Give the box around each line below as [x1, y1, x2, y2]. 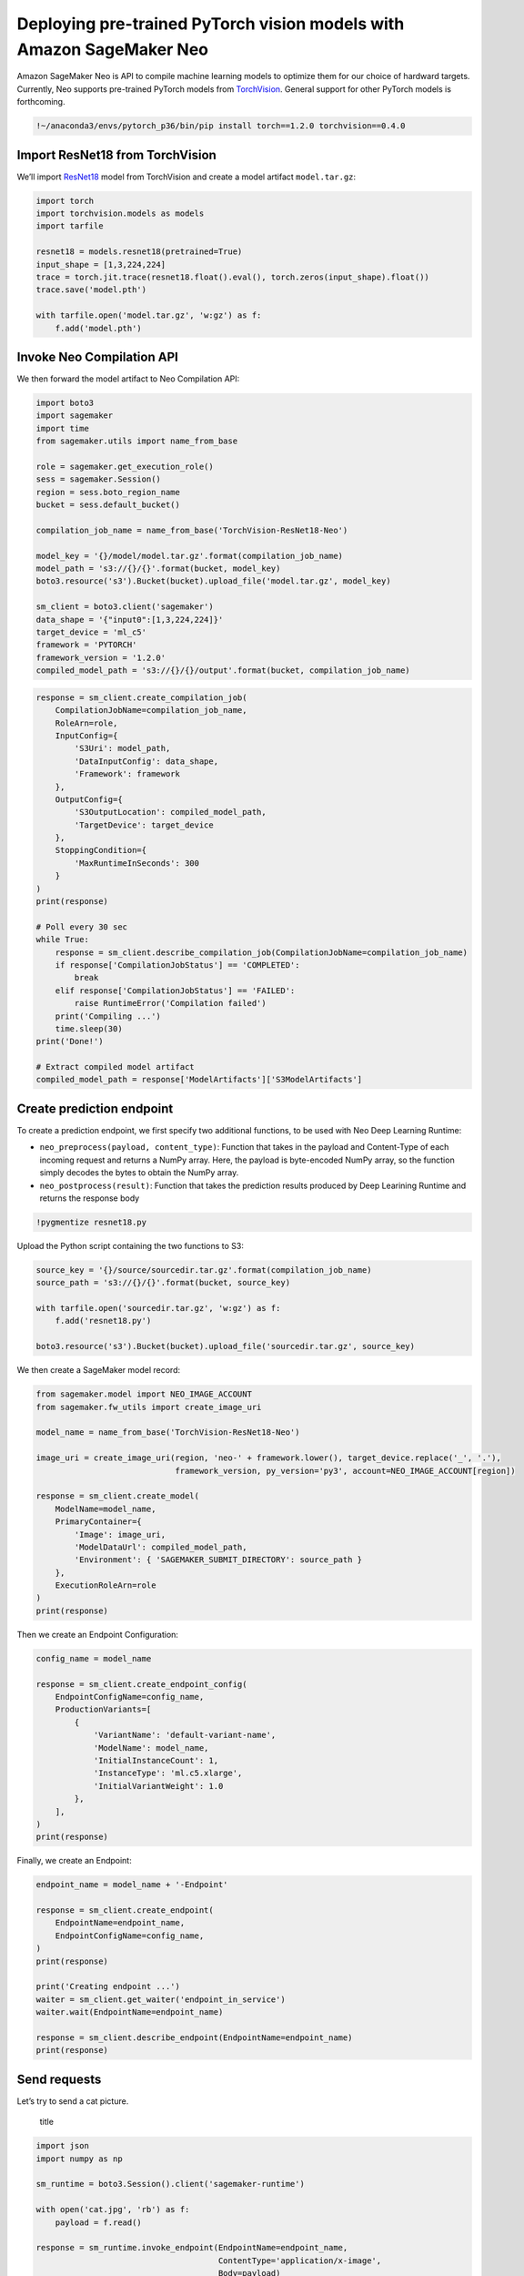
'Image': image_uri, [74, 1529, 166, 1539]
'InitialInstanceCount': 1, [93, 1755, 218, 1765]
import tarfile [35, 221, 104, 231]
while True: [35, 934, 90, 945]
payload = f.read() [55, 2217, 143, 2228]
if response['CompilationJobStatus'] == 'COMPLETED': [55, 960, 300, 970]
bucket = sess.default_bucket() [35, 500, 181, 510]
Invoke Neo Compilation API [16, 349, 179, 364]
